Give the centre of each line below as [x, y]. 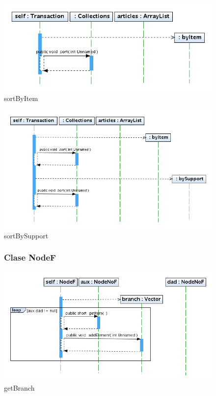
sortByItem [21, 98]
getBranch [19, 388]
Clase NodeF [30, 257]
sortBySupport [26, 235]
